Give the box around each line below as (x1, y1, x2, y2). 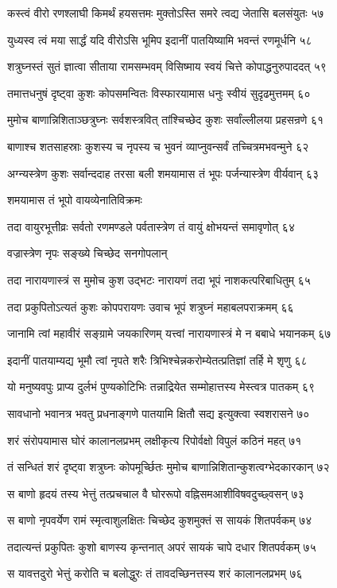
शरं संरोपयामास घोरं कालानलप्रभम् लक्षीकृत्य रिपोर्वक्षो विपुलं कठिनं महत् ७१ (7, 431, 302, 448)
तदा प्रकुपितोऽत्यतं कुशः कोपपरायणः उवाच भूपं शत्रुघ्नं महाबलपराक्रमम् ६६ (7, 298, 294, 315)
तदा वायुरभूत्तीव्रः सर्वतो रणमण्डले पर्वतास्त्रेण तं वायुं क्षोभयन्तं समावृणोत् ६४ (7, 218, 295, 234)
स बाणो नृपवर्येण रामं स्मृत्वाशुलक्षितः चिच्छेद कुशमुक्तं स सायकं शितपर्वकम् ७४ (7, 512, 312, 528)
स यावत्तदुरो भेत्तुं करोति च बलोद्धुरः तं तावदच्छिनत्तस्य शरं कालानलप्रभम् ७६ (7, 565, 303, 582)
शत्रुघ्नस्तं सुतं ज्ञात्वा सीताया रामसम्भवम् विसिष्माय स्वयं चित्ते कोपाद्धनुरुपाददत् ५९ (7, 58, 327, 75)
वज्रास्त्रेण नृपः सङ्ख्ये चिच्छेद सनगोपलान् (7, 245, 168, 261)
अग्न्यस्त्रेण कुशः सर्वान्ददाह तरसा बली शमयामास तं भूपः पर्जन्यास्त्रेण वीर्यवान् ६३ (7, 164, 320, 181)
